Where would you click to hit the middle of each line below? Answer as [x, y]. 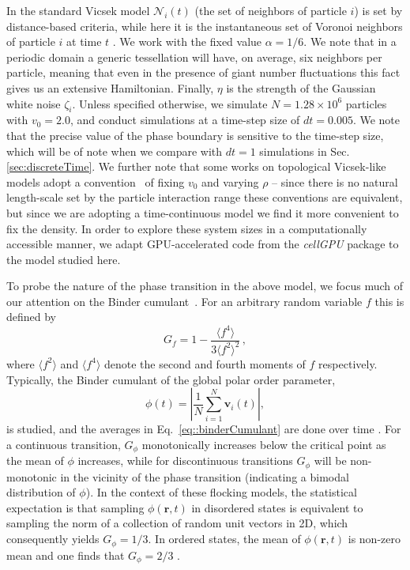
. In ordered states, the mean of [224, 539]
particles [366, 103]
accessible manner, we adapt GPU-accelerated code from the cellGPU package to [203, 244]
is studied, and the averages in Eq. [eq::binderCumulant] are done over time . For [204, 429]
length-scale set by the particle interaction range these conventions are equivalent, [205, 197]
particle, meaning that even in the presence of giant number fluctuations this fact [203, 72]
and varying [230, 181]
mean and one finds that [66, 555]
